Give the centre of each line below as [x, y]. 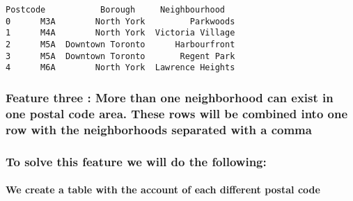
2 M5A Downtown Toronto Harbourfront [120, 44]
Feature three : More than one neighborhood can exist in [170, 97]
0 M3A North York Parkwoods [120, 21]
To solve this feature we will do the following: [136, 161]
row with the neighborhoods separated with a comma [159, 129]
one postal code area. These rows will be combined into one [177, 113]
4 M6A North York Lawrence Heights [120, 68]
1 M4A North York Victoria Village [120, 33]
